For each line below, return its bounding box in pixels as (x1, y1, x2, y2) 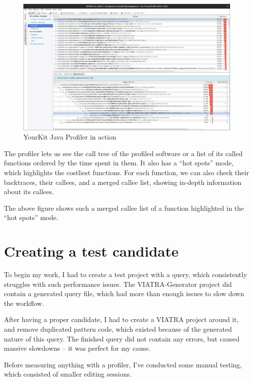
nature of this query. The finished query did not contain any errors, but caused (4, 333, 240, 343)
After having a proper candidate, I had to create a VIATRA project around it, (4, 314, 239, 324)
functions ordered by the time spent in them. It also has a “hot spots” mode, (4, 158, 234, 168)
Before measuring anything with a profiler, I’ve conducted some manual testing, (4, 359, 242, 369)
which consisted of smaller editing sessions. (4, 369, 132, 379)
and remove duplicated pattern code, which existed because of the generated (4, 324, 232, 334)
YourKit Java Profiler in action (23, 132, 117, 142)
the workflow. (4, 298, 44, 308)
